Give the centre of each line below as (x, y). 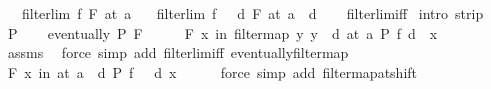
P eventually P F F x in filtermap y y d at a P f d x (222, 32)
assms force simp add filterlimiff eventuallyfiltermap (178, 52)
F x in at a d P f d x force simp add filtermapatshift (212, 71)
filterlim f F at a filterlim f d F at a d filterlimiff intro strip (252, 13)
